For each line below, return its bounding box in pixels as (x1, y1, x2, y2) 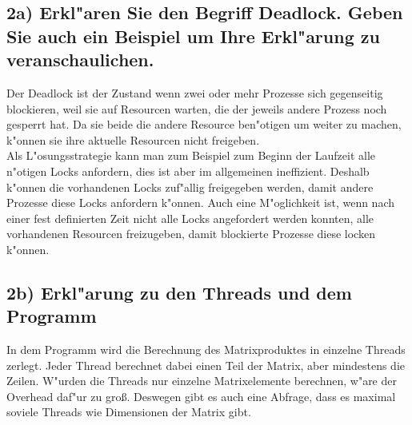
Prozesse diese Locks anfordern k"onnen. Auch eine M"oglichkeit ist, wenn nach (6, 194, 394, 211)
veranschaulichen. (6, 47, 154, 72)
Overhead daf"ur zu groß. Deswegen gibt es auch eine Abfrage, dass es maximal (6, 387, 396, 404)
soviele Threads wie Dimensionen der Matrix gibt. (6, 403, 251, 420)
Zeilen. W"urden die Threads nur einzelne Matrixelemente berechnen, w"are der (6, 372, 397, 389)
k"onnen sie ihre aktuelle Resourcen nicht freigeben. (6, 131, 260, 148)
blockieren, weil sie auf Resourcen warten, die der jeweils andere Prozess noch (6, 100, 387, 117)
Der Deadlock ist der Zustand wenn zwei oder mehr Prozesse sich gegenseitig (6, 84, 383, 101)
